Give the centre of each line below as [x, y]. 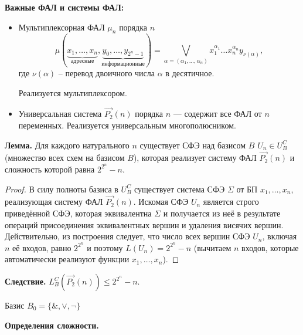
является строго [231, 202]
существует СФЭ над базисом [193, 145]
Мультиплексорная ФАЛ [62, 27]
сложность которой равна [50, 169]
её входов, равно [42, 247]
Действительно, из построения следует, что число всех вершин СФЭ [127, 236]
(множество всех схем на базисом [65, 158]
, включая [280, 236]
